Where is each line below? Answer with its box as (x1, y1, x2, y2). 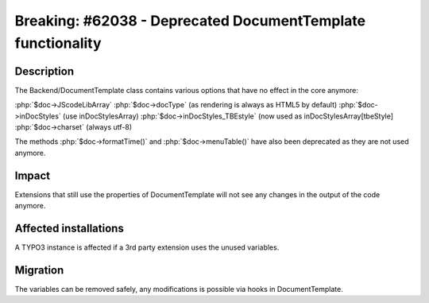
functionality (14, 34, 102, 52)
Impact (14, 169, 51, 182)
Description (14, 64, 75, 78)
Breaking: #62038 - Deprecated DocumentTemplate (14, 12, 365, 29)
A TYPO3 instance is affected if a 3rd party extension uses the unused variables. (14, 243, 280, 252)
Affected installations (14, 221, 125, 235)
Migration (14, 263, 64, 277)
